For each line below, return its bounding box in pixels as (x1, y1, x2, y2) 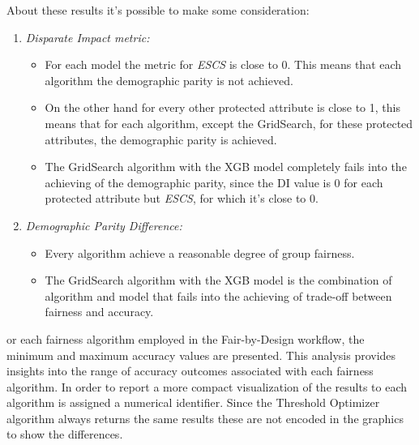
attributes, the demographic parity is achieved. (45, 131, 277, 148)
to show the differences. (6, 426, 123, 443)
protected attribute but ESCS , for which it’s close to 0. (45, 190, 319, 207)
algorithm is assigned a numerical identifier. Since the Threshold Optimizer (6, 394, 380, 411)
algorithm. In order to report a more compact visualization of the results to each (6, 378, 407, 395)
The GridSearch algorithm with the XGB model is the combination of (45, 272, 392, 289)
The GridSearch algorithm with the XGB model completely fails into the (45, 158, 407, 175)
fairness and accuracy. (45, 303, 154, 320)
